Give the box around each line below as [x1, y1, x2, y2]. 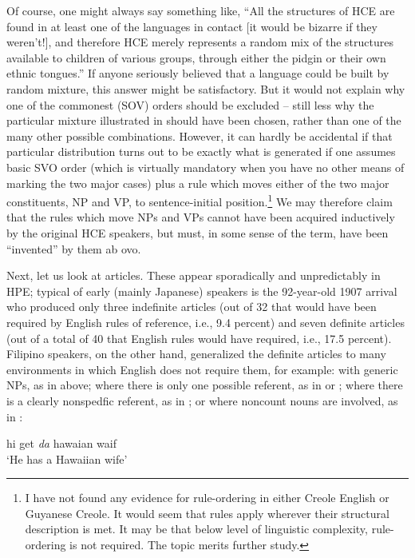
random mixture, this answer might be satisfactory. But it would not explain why [6, 80, 405, 97]
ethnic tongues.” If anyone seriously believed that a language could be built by [6, 65, 389, 82]
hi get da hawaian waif [6, 435, 117, 452]
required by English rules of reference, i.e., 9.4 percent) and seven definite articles [6, 313, 405, 330]
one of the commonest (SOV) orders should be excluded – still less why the [6, 96, 374, 113]
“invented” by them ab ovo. [6, 240, 141, 257]
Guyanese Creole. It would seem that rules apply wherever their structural [25, 504, 389, 521]
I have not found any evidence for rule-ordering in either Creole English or [25, 489, 389, 506]
